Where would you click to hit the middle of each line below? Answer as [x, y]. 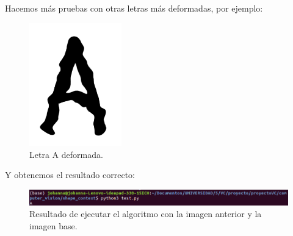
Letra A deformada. [66, 154]
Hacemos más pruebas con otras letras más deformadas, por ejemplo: [134, 8]
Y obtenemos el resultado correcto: [70, 175]
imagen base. [53, 226]
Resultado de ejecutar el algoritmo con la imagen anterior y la [146, 214]
